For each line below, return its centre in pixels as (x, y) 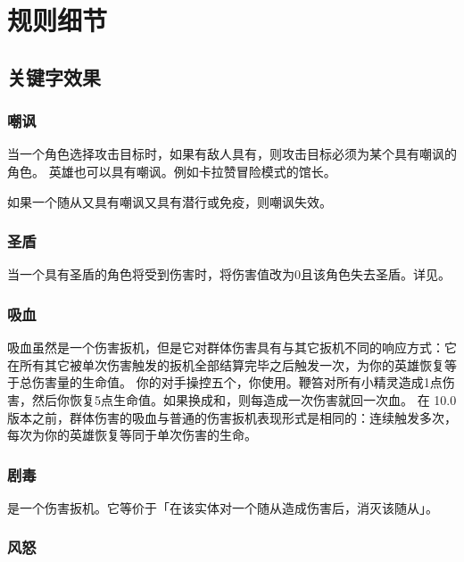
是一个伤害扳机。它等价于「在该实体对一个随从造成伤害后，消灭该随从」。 (223, 507)
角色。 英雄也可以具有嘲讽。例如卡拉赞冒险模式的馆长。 (172, 171)
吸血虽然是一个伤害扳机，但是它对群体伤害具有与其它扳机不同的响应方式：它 (232, 347)
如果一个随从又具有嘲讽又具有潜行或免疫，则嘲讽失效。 (170, 201)
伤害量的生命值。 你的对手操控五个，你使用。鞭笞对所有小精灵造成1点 (237, 382)
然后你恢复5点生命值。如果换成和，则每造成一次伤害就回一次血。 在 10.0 (244, 399)
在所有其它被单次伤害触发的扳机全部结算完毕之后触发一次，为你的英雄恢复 (226, 364)
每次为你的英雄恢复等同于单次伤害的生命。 (132, 435)
